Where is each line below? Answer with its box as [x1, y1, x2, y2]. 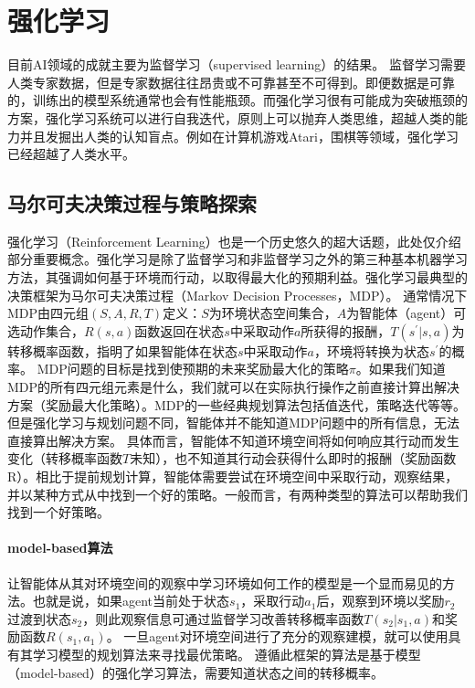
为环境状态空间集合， [208, 303, 337, 323]
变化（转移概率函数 [7, 449, 122, 468]
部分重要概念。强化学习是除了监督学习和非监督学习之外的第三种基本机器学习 [7, 249, 468, 269]
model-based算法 [7, 538, 113, 557]
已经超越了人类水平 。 [7, 144, 135, 164]
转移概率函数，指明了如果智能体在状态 [7, 341, 237, 360]
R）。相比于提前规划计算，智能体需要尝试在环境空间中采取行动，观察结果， [7, 467, 459, 486]
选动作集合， [7, 321, 84, 340]
